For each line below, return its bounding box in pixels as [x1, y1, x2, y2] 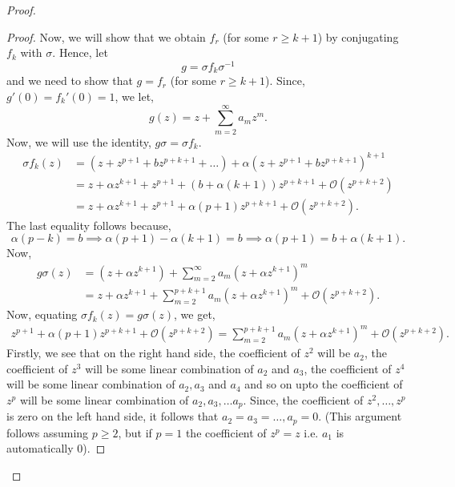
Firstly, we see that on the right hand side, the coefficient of [6, 344, 300, 361]
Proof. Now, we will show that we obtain [6, 28, 206, 45]
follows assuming [6, 424, 89, 441]
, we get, [174, 306, 215, 323]
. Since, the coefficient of [243, 391, 364, 408]
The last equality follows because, [6, 216, 171, 233]
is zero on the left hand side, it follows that [6, 408, 219, 425]
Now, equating [6, 306, 78, 323]
